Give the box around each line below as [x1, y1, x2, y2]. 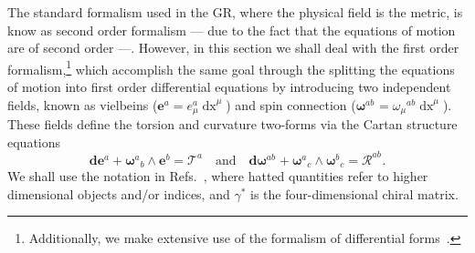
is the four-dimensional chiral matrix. [250, 184, 459, 203]
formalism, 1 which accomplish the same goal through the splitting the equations [7, 56, 455, 78]
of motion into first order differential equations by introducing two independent [7, 77, 451, 96]
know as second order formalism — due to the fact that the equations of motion [7, 20, 456, 39]
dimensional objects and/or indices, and [7, 184, 230, 203]
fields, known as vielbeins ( [7, 95, 158, 114]
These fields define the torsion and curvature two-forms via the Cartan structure [7, 115, 458, 134]
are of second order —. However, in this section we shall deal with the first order [7, 38, 459, 57]
